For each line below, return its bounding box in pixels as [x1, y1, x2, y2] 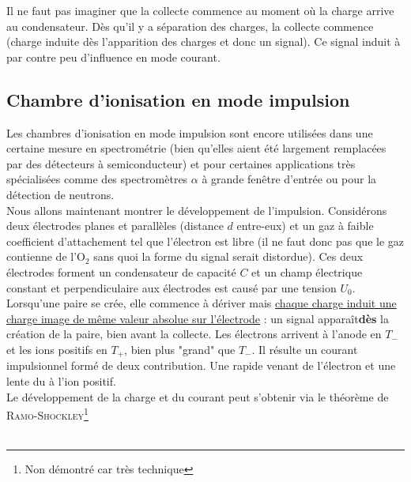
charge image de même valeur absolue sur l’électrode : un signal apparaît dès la [6, 310, 389, 326]
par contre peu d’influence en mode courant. [6, 48, 221, 65]
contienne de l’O [6, 248, 85, 265]
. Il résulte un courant [251, 341, 358, 357]
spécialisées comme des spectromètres [6, 171, 188, 187]
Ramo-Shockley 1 [6, 405, 89, 423]
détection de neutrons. [6, 186, 115, 202]
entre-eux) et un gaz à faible [236, 217, 374, 234]
